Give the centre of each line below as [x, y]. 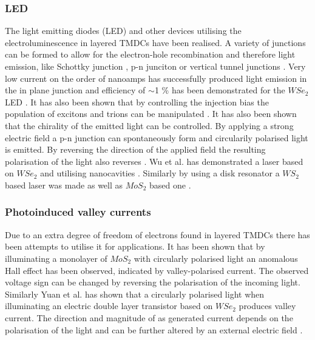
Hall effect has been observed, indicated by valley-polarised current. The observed [157, 270]
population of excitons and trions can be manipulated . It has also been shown [151, 114]
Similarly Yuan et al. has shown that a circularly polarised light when [135, 294]
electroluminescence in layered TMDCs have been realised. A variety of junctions [155, 42]
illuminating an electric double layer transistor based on [109, 306]
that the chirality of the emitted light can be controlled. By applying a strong [149, 125]
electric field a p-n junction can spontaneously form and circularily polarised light [157, 137]
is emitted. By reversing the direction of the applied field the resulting [135, 149]
